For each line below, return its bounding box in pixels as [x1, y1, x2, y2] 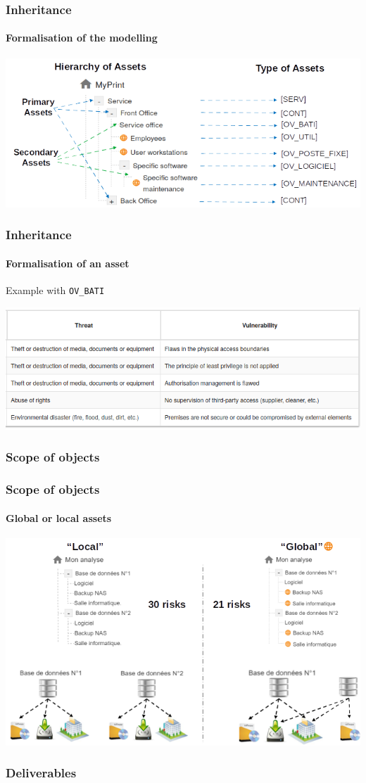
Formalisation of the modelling [6, 30, 158, 45]
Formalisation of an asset [6, 255, 130, 270]
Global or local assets [6, 510, 112, 525]
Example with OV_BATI [6, 283, 105, 298]
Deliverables [6, 764, 77, 782]
